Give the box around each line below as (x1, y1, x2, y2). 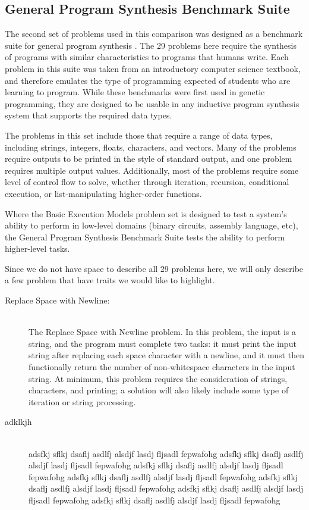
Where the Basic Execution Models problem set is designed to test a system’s (5, 207, 287, 220)
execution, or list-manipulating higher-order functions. (5, 187, 202, 199)
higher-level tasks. (5, 242, 70, 255)
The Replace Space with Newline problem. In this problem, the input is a (29, 326, 296, 338)
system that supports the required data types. (5, 109, 172, 121)
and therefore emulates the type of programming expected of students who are (5, 74, 291, 86)
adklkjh (5, 415, 32, 428)
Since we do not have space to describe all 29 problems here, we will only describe (5, 262, 304, 274)
